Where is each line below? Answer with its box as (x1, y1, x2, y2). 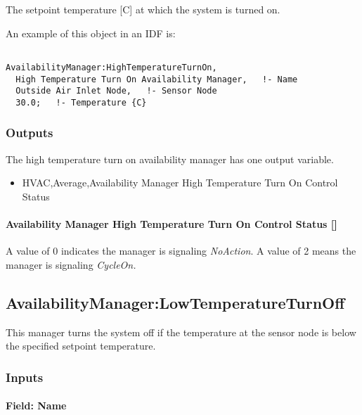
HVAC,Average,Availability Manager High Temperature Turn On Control (22, 175, 338, 190)
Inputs (6, 368, 44, 385)
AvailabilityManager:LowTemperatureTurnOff (6, 291, 345, 313)
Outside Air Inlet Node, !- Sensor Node (15, 86, 217, 96)
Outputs (6, 124, 53, 141)
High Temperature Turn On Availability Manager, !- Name (15, 74, 298, 84)
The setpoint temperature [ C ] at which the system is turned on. (6, 2, 280, 16)
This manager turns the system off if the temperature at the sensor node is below (6, 324, 356, 339)
